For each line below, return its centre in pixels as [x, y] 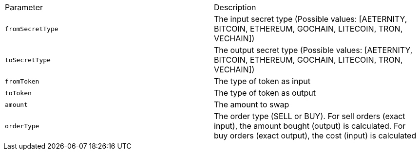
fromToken [22, 81]
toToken [18, 93]
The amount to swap [252, 104]
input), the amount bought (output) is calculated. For [310, 126]
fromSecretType [32, 29]
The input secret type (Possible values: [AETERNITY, [311, 19]
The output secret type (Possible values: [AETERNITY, [313, 50]
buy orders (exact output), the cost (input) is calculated [315, 136]
